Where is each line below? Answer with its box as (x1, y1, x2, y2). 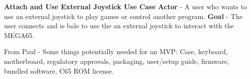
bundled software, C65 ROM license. (4, 65, 114, 76)
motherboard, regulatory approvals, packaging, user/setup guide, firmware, (4, 56, 229, 66)
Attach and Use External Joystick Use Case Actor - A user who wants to (4, 1, 247, 11)
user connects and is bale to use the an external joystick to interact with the (4, 20, 234, 31)
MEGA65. (4, 30, 34, 40)
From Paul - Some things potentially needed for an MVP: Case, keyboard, (4, 46, 228, 57)
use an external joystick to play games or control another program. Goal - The (4, 11, 243, 21)
